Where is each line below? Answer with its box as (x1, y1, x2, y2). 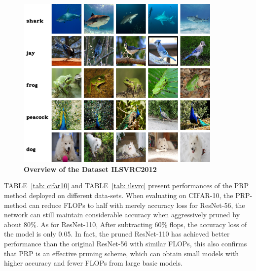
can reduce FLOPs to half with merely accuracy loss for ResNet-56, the (29, 200, 245, 210)
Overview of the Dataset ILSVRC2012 (24, 164, 157, 174)
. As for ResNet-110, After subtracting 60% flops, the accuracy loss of (36, 219, 247, 229)
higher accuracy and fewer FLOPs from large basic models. (4, 258, 183, 268)
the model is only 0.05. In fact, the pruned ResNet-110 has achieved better (4, 229, 230, 239)
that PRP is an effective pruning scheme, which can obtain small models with (4, 248, 239, 258)
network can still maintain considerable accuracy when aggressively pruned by (4, 209, 240, 220)
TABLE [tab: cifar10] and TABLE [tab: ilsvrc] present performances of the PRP (4, 180, 249, 191)
